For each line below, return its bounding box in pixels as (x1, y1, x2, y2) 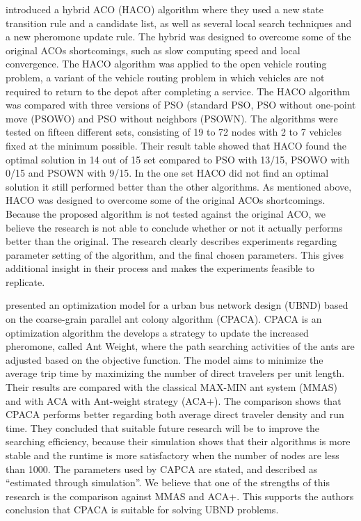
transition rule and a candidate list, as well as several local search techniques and (6, 15, 352, 30)
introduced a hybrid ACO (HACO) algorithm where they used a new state (6, 2, 323, 16)
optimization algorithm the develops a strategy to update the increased (6, 325, 309, 339)
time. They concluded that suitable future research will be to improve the (6, 420, 320, 435)
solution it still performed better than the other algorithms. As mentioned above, (6, 179, 352, 193)
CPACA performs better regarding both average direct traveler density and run (6, 407, 344, 422)
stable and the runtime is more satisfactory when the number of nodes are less (6, 448, 339, 462)
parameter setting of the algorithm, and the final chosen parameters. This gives (6, 247, 344, 262)
